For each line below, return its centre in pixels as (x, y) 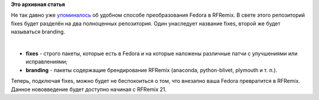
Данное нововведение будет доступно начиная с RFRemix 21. (89, 89)
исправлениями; (47, 62)
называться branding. (38, 32)
